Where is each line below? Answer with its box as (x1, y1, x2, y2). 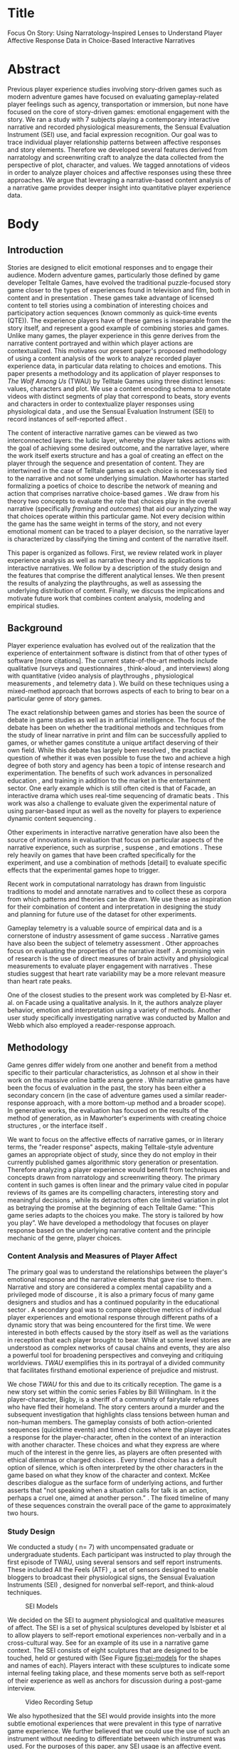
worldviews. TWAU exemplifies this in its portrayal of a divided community (7, 1358, 225, 1367)
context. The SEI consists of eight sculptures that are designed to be (7, 1646, 208, 1655)
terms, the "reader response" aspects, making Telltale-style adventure (7, 1143, 214, 1151)
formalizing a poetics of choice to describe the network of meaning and (7, 481, 218, 490)
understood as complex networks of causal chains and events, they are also (7, 1343, 230, 1352)
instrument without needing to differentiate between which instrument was (7, 1735, 226, 1743)
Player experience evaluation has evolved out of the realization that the (7, 641, 216, 650)
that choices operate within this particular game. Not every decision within (7, 511, 225, 520)
